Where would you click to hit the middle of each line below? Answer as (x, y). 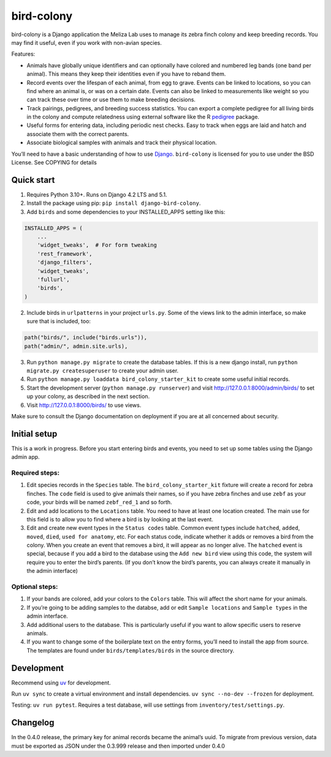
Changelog (33, 723)
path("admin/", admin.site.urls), (76, 346)
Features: (23, 54)
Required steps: (36, 472)
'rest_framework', (65, 254)
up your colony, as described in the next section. (88, 396)
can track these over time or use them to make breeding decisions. (111, 100)
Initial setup (34, 433)
